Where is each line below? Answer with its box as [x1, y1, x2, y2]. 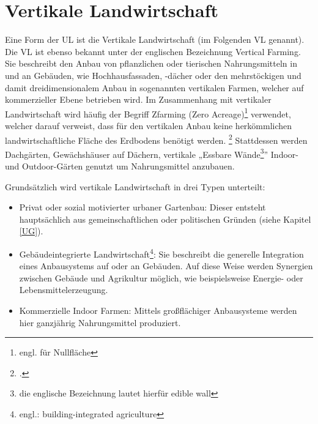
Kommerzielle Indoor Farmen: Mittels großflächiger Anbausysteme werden [19, 304, 297, 317]
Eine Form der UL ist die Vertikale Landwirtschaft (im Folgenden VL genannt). [5, 33, 305, 46]
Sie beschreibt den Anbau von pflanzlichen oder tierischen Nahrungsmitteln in [5, 57, 297, 70]
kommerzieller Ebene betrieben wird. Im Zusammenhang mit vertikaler [5, 93, 272, 106]
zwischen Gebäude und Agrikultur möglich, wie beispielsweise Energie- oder [19, 271, 303, 284]
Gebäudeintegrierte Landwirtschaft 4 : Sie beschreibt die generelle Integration [19, 246, 304, 260]
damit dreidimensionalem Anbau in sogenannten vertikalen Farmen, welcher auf [5, 81, 304, 94]
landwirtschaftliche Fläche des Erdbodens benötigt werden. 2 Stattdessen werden [5, 132, 308, 146]
